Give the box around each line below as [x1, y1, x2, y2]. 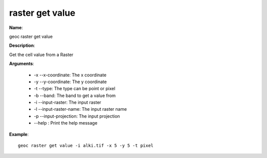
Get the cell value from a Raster [9, 52, 74, 58]
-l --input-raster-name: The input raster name [34, 106, 127, 112]
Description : [9, 42, 36, 49]
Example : [9, 131, 29, 137]
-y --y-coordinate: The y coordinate [34, 79, 107, 85]
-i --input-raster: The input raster [34, 99, 101, 105]
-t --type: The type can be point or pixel [34, 86, 116, 92]
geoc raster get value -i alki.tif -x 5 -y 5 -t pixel [18, 143, 154, 149]
